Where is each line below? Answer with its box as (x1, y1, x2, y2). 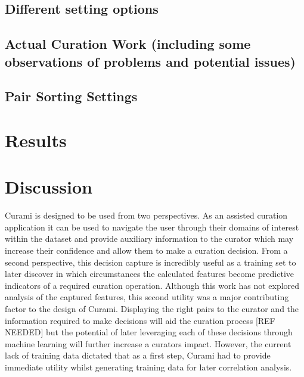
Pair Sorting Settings (5, 87, 138, 105)
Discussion (5, 175, 92, 199)
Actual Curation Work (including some (5, 35, 251, 53)
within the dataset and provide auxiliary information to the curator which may (5, 232, 294, 245)
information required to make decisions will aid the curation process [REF (5, 314, 275, 326)
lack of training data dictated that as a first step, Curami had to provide (5, 349, 271, 362)
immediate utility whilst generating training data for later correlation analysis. (5, 360, 292, 373)
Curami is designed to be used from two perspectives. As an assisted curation (5, 209, 288, 222)
